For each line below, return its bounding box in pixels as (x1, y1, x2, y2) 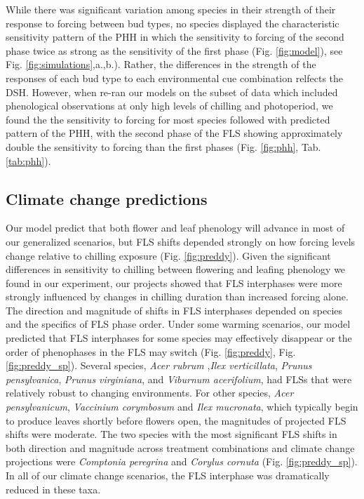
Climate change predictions (6, 187, 208, 209)
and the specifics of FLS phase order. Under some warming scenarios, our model (6, 317, 351, 331)
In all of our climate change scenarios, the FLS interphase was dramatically (6, 468, 330, 483)
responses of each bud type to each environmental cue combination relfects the (6, 70, 344, 85)
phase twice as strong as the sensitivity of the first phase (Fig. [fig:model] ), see (6, 43, 343, 58)
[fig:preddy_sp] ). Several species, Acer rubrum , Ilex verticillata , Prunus (6, 358, 312, 373)
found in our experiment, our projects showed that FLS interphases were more (6, 275, 342, 290)
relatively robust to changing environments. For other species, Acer (6, 385, 294, 400)
